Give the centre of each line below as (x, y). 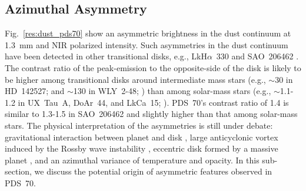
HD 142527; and (35, 91)
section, (18, 171)
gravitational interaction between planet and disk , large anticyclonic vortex (142, 137)
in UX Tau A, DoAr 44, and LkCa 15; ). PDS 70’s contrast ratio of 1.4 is (153, 102)
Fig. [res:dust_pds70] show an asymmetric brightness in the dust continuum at (148, 33)
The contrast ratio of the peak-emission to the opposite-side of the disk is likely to (153, 67)
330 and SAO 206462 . (257, 56)
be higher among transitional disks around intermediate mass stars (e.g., (135, 79)
